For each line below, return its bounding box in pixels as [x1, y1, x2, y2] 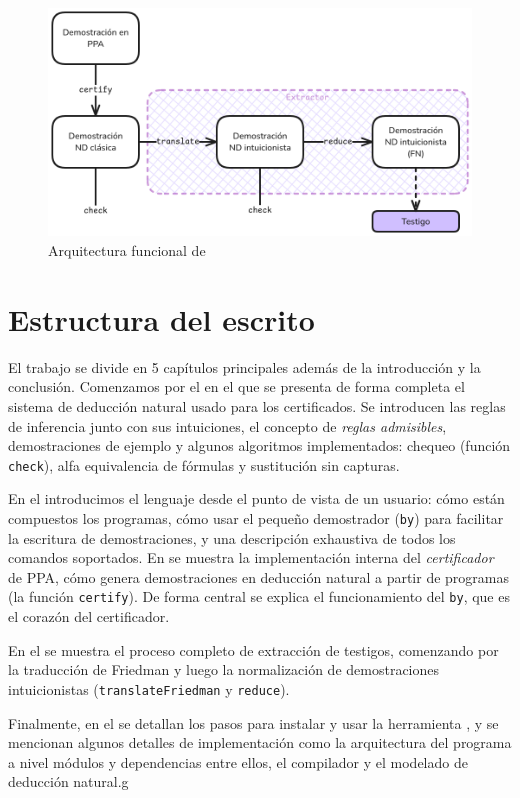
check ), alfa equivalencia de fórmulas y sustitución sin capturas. [8, 454, 400, 475]
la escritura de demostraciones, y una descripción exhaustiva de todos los [8, 527, 456, 548]
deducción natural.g [8, 771, 129, 792]
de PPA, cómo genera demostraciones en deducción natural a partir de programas [8, 566, 510, 587]
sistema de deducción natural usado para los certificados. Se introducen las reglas [8, 395, 506, 416]
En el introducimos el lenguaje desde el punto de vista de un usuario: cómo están [8, 488, 505, 509]
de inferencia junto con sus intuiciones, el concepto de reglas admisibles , [8, 415, 447, 436]
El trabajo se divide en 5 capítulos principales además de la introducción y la [8, 356, 481, 377]
